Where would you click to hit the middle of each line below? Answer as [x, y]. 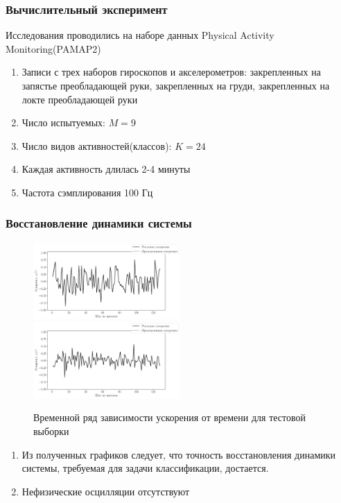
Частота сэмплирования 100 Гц [87, 192]
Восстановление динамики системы [99, 223]
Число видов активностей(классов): [97, 145]
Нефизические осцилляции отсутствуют [106, 491]
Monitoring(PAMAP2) [53, 48]
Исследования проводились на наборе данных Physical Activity [140, 35]
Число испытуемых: [63, 122]
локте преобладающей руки [80, 99]
